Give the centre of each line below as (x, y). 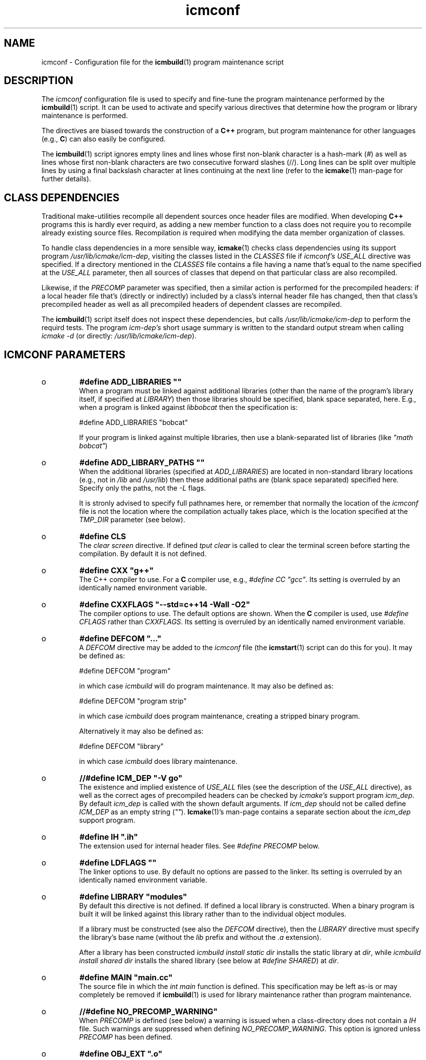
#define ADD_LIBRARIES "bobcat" (133, 423)
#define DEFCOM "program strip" (133, 701)
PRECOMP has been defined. (126, 1037)
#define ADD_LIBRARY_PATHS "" (142, 463)
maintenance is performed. (85, 116)
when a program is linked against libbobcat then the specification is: (188, 407)
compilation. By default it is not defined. (143, 554)
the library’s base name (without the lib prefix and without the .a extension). (200, 937)
